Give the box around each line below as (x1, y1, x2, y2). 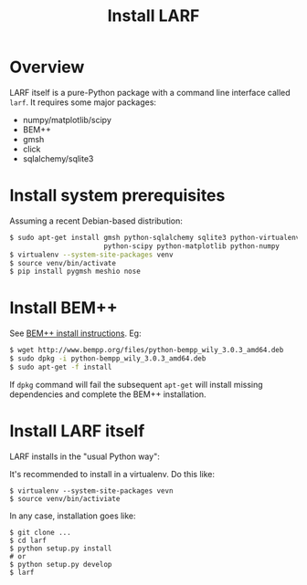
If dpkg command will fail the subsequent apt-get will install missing (9, 379, 263, 390)
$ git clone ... (9, 528, 71, 537)
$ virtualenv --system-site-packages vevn (9, 486, 174, 496)
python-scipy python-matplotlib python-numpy (103, 241, 281, 251)
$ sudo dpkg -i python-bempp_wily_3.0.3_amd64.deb (9, 354, 206, 363)
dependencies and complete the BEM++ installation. (9, 389, 207, 400)
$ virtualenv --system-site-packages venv (9, 250, 174, 259)
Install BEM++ (9, 298, 119, 319)
